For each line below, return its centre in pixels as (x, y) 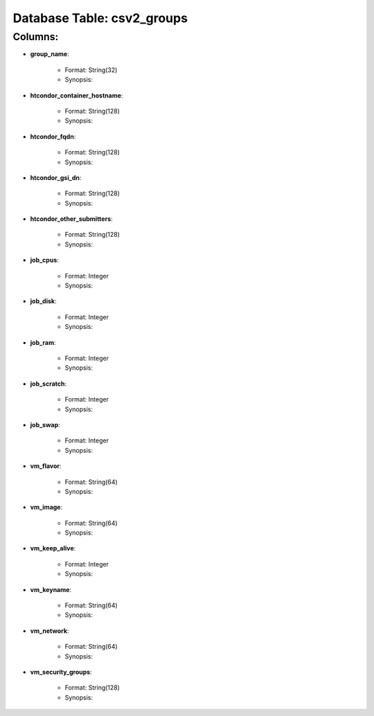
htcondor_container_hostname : (77, 95)
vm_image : (46, 507)
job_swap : (45, 424)
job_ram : (43, 342)
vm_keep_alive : (53, 548)
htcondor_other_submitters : (72, 219)
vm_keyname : (51, 589)
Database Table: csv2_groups (100, 18)
